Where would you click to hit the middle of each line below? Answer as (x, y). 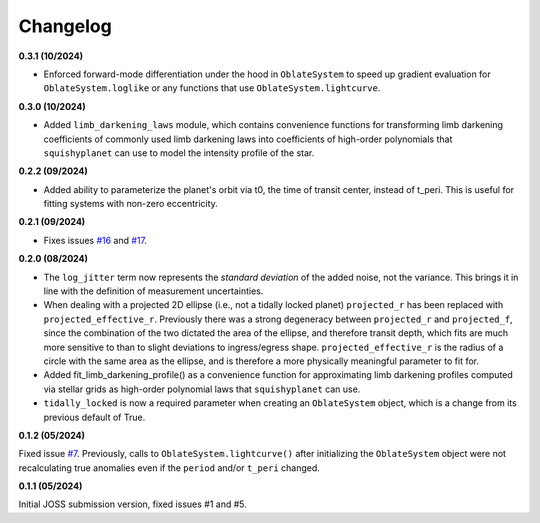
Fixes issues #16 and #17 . (95, 240)
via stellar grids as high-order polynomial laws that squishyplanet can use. (202, 389)
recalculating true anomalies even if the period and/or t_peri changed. (169, 467)
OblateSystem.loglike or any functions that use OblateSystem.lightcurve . (212, 88)
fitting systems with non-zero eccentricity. (131, 204)
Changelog (65, 26)
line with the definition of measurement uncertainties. (153, 291)
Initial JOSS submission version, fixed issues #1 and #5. (132, 504)
